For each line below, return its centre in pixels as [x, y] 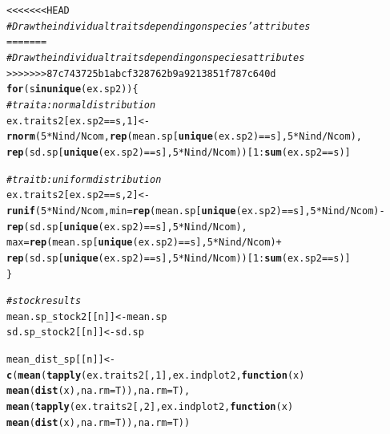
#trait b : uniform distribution [84, 179]
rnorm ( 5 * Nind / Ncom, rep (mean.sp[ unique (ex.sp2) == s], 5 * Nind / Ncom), [184, 137]
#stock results [44, 301]
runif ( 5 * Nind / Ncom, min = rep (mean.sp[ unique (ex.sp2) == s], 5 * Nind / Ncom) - [196, 211]
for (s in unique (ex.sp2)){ [72, 89]
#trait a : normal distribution [81, 105]
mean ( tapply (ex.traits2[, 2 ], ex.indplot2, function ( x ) [150, 407]
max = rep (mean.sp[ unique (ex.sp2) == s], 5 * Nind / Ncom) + [144, 243]
